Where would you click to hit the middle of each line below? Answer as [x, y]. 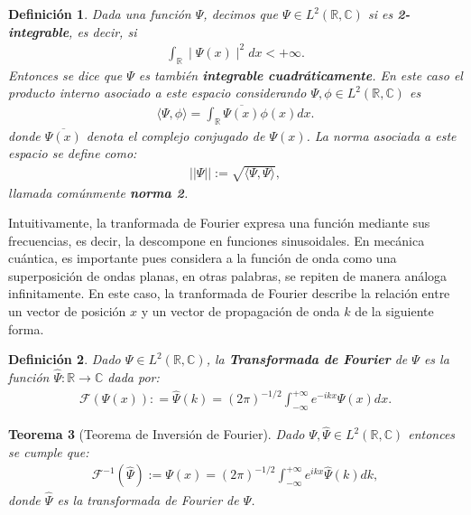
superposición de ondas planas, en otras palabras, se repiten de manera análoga [228, 275]
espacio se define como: [73, 153]
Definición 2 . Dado [65, 359]
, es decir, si [103, 31]
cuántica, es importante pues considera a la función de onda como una [203, 258]
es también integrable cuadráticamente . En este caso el [300, 75]
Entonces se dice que [65, 75]
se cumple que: [49, 451]
